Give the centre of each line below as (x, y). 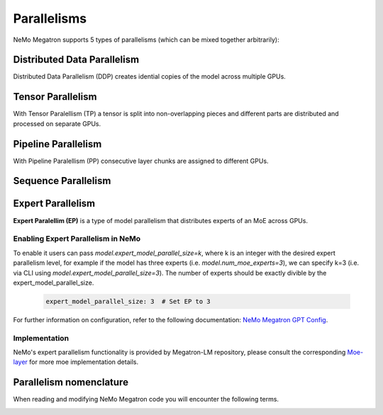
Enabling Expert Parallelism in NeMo (77, 239)
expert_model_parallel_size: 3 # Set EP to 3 (128, 301)
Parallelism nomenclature (71, 382)
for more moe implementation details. (84, 362)
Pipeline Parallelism (57, 144)
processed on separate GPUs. (57, 123)
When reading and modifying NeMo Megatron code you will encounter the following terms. (146, 399)
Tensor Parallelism (55, 97)
